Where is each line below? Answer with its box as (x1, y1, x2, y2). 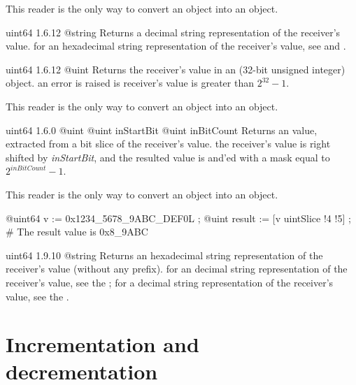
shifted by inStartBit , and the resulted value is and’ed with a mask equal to (6, 150, 330, 164)
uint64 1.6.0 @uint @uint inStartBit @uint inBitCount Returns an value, (6, 122, 318, 137)
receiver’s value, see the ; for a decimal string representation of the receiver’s (6, 275, 334, 289)
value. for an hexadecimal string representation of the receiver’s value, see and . (6, 38, 346, 53)
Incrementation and (6, 330, 199, 358)
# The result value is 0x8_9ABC (6, 224, 148, 239)
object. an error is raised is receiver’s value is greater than (6, 75, 254, 90)
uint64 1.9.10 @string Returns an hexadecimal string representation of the (6, 247, 323, 262)
